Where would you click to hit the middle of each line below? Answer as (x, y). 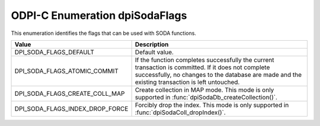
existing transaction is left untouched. (187, 82)
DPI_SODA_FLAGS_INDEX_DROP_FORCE (71, 108)
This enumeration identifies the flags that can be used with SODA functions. (104, 33)
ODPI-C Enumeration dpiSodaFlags (99, 15)
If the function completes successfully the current (204, 60)
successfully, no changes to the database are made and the (218, 75)
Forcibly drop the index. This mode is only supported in (212, 105)
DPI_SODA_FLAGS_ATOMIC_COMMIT (66, 71)
